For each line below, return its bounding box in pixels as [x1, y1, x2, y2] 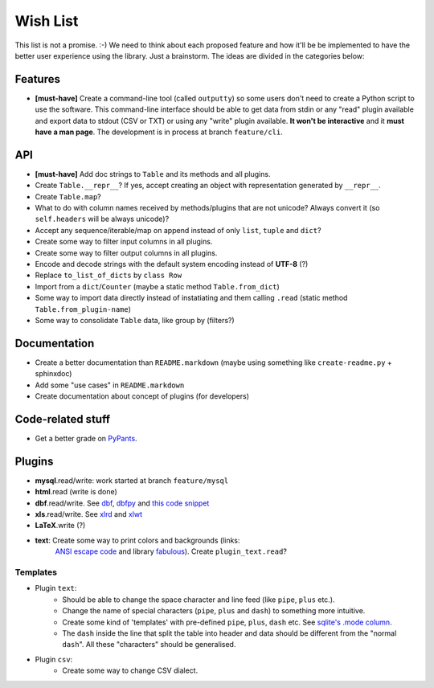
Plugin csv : [35, 654, 73, 664]
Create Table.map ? [35, 191, 101, 201]
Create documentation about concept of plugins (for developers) [35, 391, 249, 401]
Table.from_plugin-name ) [35, 304, 132, 313]
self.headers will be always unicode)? [35, 214, 170, 224]
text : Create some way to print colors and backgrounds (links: [35, 535, 240, 545]
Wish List [14, 12, 79, 30]
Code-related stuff [14, 412, 110, 426]
